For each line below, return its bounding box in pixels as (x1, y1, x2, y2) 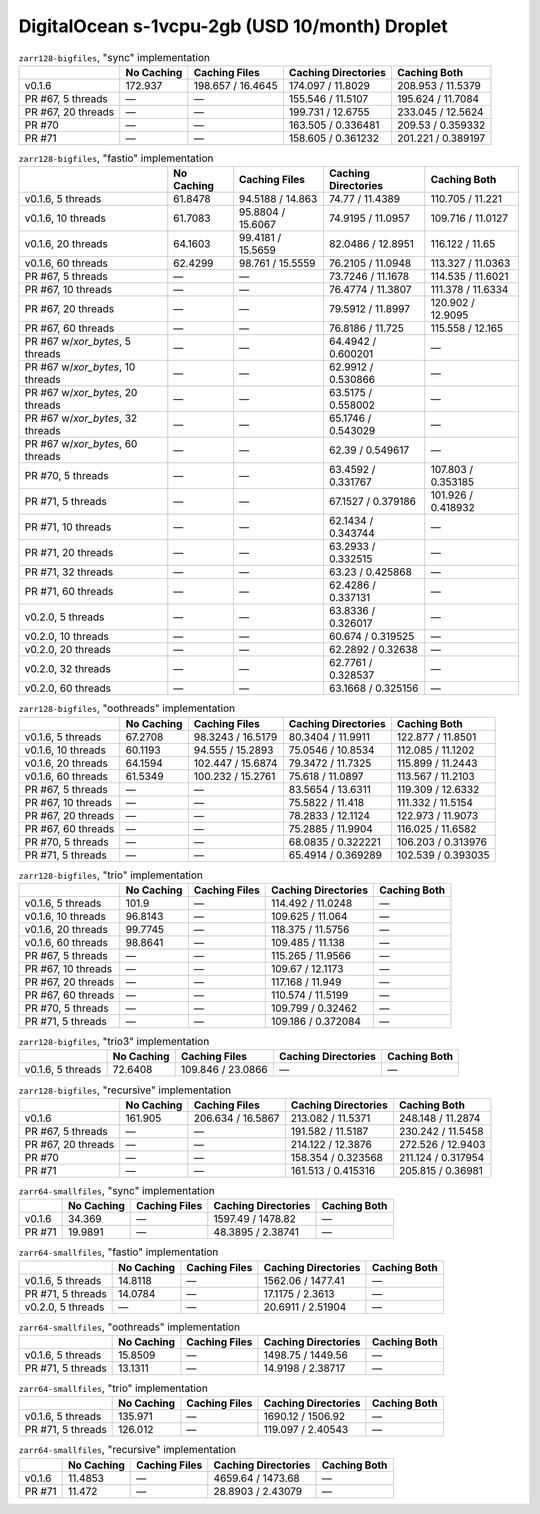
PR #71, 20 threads (24, 546, 114, 560)
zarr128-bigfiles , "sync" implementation (18, 50, 210, 64)
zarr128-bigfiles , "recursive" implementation (18, 1083, 232, 1097)
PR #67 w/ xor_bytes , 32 (24, 411, 138, 425)
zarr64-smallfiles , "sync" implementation (18, 1183, 215, 1197)
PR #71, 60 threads (24, 585, 114, 599)
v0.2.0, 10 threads (24, 630, 110, 644)
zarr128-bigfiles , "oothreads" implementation (18, 701, 236, 715)
